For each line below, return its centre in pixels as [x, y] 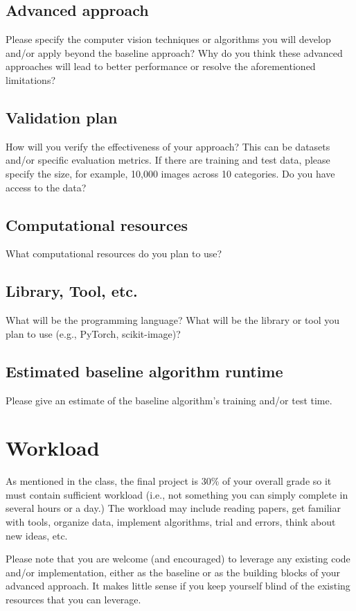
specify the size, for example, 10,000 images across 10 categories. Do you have [170, 173]
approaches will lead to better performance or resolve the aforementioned [161, 66]
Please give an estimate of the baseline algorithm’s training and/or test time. [169, 400]
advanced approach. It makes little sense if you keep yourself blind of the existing [178, 586]
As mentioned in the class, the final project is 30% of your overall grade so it [169, 481]
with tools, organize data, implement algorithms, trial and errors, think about [171, 522]
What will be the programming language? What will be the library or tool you [173, 320]
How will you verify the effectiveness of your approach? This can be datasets [168, 146]
